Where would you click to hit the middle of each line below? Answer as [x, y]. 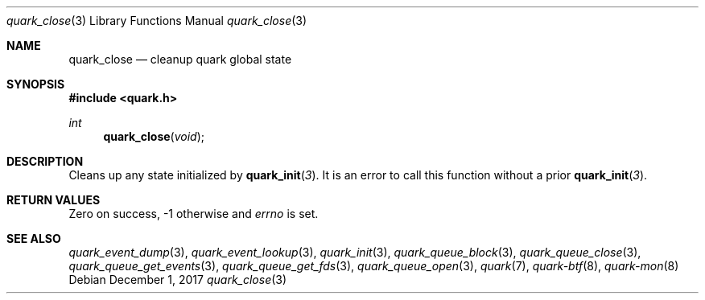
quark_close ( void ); [154, 136]
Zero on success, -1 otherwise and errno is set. [194, 214]
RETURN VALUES [54, 200]
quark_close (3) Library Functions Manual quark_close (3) [157, 21]
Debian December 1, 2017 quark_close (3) [178, 279]
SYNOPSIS [36, 84]
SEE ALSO [34, 238]
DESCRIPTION [45, 161]
